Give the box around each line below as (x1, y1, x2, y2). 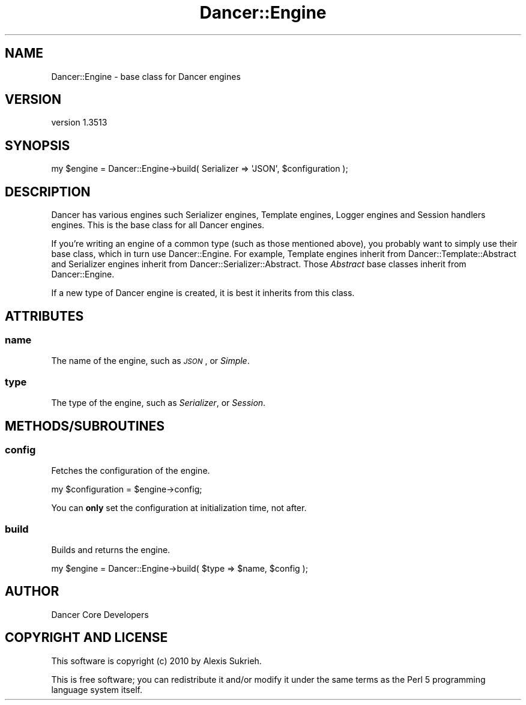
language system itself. (51, 684, 142, 695)
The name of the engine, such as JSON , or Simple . (51, 356, 250, 366)
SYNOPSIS (5, 138, 70, 153)
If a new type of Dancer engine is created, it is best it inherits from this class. (51, 288, 355, 298)
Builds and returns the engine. (51, 545, 171, 555)
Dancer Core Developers (51, 609, 149, 620)
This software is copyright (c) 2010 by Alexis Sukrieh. (51, 655, 262, 666)
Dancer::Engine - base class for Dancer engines (51, 71, 241, 82)
